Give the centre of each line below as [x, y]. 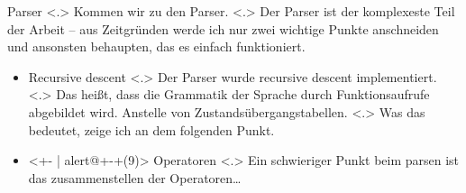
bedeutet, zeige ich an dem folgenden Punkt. [151, 129]
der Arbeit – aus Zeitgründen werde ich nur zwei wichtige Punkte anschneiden [223, 28]
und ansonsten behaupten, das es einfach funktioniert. [156, 46]
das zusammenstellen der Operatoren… [135, 177]
